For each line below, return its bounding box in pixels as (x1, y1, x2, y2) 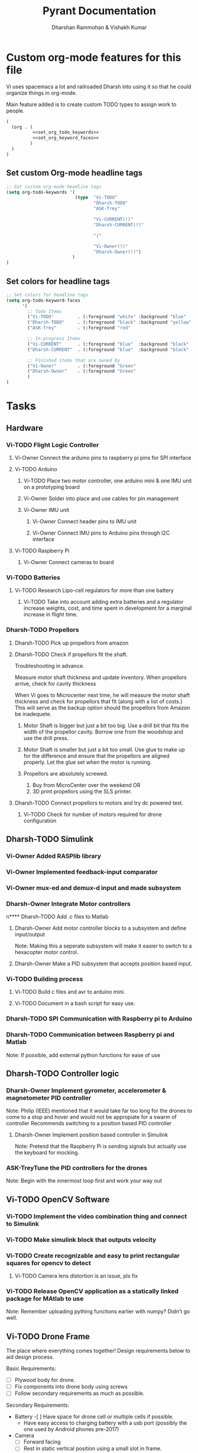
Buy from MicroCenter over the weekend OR (32, 781, 141, 789)
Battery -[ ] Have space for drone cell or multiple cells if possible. (14, 1413, 174, 1420)
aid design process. (6, 1353, 54, 1361)
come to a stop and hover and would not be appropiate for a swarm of (6, 1113, 177, 1121)
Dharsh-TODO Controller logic (6, 1068, 119, 1078)
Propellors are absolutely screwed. (23, 770, 108, 777)
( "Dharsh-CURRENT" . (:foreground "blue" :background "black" (27, 347, 189, 353)
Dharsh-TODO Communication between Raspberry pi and (6, 1030, 175, 1039)
